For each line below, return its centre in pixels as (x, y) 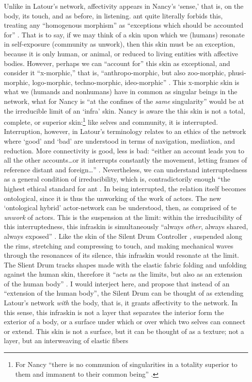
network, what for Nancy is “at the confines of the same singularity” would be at (124, 101)
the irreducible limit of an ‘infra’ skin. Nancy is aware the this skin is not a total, (125, 110)
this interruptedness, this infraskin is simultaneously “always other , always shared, (126, 226)
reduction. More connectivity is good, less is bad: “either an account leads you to (124, 150)
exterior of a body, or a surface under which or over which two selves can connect (125, 322)
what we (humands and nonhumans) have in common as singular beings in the (121, 91)
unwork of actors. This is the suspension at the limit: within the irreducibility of (123, 217)
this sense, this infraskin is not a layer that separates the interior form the (114, 312)
